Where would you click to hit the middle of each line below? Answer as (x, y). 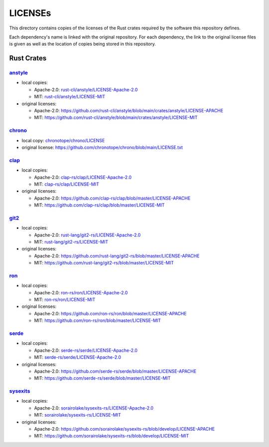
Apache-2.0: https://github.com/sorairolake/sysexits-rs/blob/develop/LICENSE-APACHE (125, 429)
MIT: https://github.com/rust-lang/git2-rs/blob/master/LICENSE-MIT (104, 263)
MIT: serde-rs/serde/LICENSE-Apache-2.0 (78, 357)
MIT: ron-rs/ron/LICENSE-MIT (65, 300)
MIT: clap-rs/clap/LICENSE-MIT (67, 184)
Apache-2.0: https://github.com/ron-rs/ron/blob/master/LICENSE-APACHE (110, 313)
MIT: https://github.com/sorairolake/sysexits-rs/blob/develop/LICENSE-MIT (112, 436)
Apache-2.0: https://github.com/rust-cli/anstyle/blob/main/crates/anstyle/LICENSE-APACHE (129, 111)
